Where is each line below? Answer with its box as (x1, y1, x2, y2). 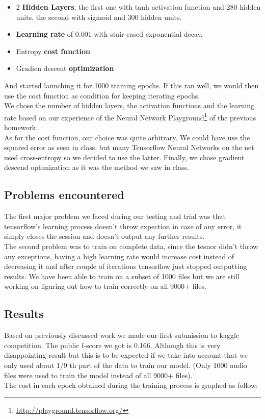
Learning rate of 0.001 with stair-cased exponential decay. (16, 29, 203, 39)
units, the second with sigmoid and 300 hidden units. (16, 11, 182, 22)
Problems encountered (4, 187, 124, 203)
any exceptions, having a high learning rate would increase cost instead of (4, 251, 234, 261)
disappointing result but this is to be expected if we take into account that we (4, 350, 248, 360)
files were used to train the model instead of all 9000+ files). (4, 369, 193, 380)
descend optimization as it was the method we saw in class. (4, 162, 189, 172)
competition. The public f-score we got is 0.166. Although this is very (4, 339, 221, 350)
